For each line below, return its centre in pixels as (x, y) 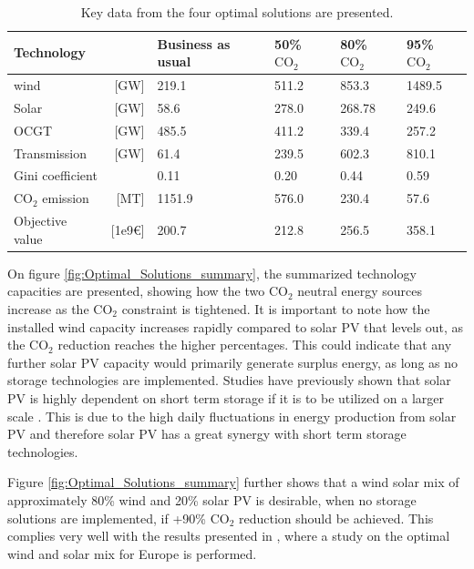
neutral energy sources (360, 291)
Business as (194, 43)
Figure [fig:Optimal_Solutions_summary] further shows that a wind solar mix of (233, 482)
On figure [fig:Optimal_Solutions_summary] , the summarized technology (212, 273)
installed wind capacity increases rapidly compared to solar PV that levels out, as (236, 326)
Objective (41, 221)
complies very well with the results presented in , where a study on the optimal (229, 536)
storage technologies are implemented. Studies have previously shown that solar (229, 380)
